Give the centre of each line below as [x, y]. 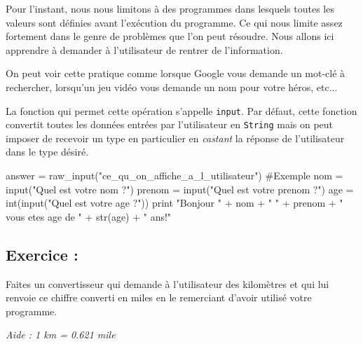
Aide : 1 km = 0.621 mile [61, 335]
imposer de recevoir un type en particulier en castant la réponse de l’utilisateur [175, 138]
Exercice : [42, 254]
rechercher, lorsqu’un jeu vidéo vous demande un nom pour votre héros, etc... [172, 87]
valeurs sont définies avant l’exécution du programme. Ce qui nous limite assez [174, 22]
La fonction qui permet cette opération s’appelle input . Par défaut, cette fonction [181, 110]
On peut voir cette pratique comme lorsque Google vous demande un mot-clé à [176, 73]
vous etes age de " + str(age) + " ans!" [89, 216]
